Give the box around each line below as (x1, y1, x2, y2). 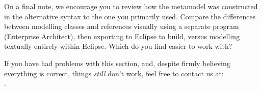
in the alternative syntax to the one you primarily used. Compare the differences (4, 11, 256, 21)
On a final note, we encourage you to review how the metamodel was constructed (4, 1, 258, 11)
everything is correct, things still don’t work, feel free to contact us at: (4, 68, 224, 78)
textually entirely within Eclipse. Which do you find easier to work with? (4, 41, 232, 51)
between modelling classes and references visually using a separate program (4, 21, 239, 32)
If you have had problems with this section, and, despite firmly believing (4, 57, 230, 68)
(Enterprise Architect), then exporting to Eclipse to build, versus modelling (4, 31, 240, 41)
